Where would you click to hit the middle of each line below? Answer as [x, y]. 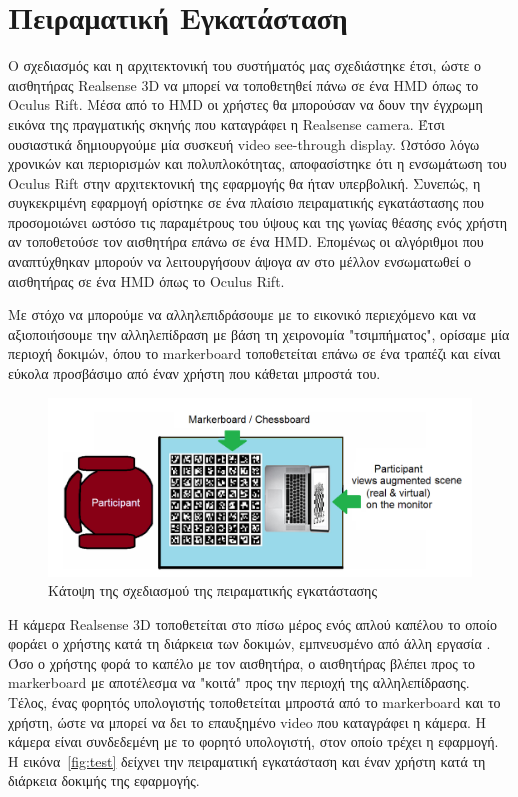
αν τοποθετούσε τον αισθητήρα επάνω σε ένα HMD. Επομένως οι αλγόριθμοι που [246, 241]
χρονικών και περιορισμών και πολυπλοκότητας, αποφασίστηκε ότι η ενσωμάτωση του [257, 163]
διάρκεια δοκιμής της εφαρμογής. [104, 780]
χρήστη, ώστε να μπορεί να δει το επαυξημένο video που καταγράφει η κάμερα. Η [247, 721]
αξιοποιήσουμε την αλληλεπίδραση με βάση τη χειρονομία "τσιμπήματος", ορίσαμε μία [259, 333]
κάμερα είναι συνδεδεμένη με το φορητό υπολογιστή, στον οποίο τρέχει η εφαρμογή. [253, 741]
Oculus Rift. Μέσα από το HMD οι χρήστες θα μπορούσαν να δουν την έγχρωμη [245, 104]
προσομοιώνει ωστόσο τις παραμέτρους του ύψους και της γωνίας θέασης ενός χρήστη [258, 221]
